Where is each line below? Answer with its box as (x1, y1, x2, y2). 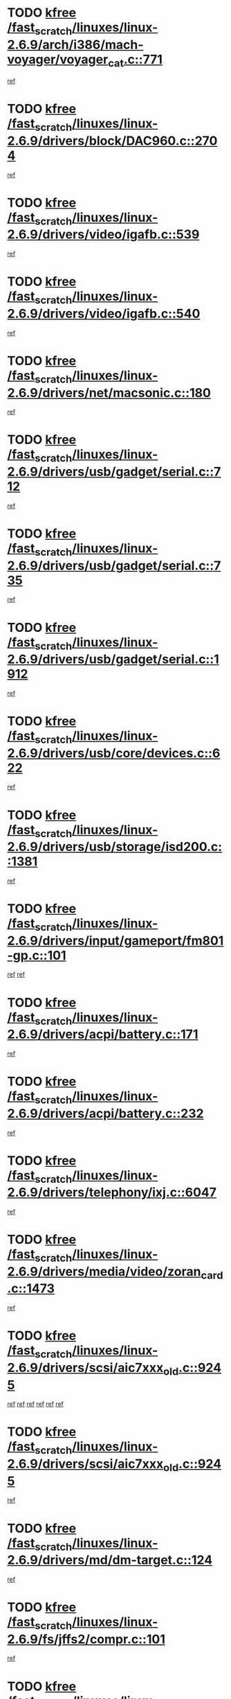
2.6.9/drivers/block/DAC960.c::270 (7, 133, 218, 148)
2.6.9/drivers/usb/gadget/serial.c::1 (7, 651, 219, 667)
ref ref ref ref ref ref (7, 1400, 64, 1408)
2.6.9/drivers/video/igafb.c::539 (7, 227, 200, 243)
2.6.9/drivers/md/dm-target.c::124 (7, 1552, 213, 1568)
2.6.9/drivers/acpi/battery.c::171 (7, 1027, 198, 1042)
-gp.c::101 (7, 947, 66, 963)
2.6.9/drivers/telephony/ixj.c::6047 (7, 1185, 216, 1200)
